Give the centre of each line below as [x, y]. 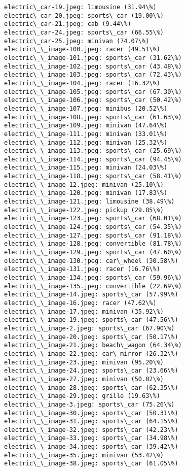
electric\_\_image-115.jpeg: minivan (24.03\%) [86, 168]
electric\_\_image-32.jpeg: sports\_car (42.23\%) [91, 430]
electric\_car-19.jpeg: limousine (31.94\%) [80, 7]
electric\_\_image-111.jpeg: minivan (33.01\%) [86, 134]
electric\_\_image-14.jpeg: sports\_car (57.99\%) [91, 295]
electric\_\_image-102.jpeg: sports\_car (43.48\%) [93, 66]
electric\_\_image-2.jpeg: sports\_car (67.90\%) [89, 328]
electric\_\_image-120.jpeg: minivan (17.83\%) [86, 193]
